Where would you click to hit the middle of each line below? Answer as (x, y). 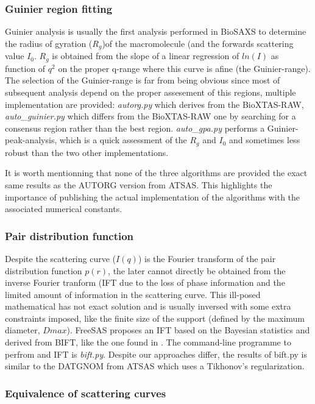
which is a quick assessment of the (123, 140)
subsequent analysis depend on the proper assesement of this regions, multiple (150, 92)
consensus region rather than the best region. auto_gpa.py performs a (135, 128)
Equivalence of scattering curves (86, 393)
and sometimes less (264, 140)
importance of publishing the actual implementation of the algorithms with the (153, 197)
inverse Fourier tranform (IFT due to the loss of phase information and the (145, 282)
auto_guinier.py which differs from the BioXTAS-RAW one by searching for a (150, 116)
